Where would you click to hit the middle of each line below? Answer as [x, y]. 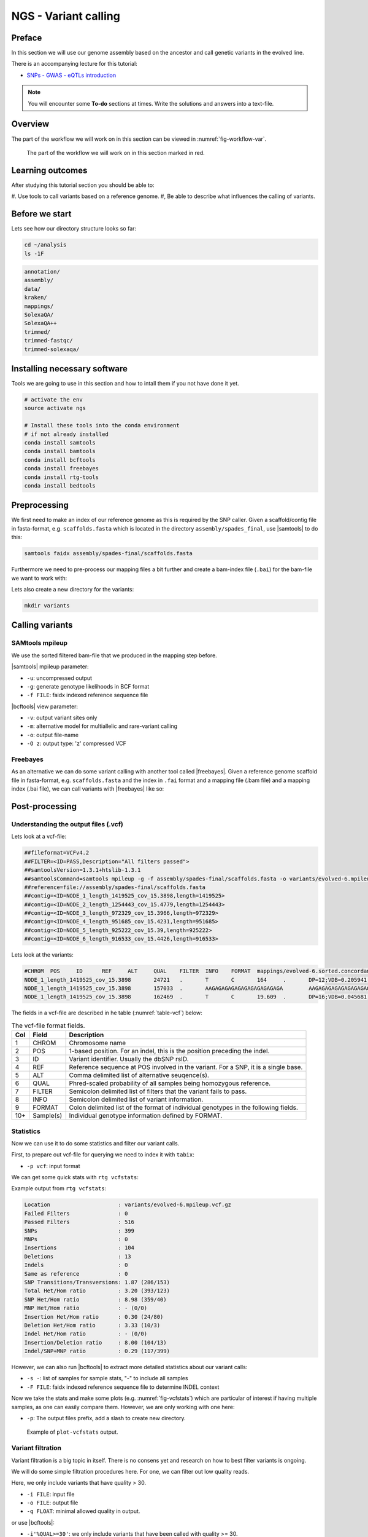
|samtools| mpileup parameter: [50, 666]
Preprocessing [40, 505]
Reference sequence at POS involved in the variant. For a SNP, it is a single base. [186, 1067]
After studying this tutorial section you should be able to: [83, 185]
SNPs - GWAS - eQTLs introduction [71, 75]
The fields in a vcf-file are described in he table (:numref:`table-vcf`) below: [107, 1013]
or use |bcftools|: [33, 1522]
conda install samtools [60, 443]
